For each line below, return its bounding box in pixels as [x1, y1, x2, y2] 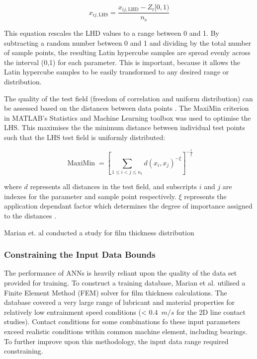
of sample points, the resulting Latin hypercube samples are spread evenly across [4, 47, 251, 58]
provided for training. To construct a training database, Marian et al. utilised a [4, 278, 246, 288]
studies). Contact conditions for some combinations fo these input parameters [4, 316, 241, 327]
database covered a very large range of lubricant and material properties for [4, 297, 235, 307]
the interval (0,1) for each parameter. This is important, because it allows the [4, 57, 240, 67]
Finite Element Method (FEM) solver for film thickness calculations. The [4, 287, 227, 297]
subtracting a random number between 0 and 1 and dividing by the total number [4, 37, 252, 48]
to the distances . [4, 211, 57, 221]
